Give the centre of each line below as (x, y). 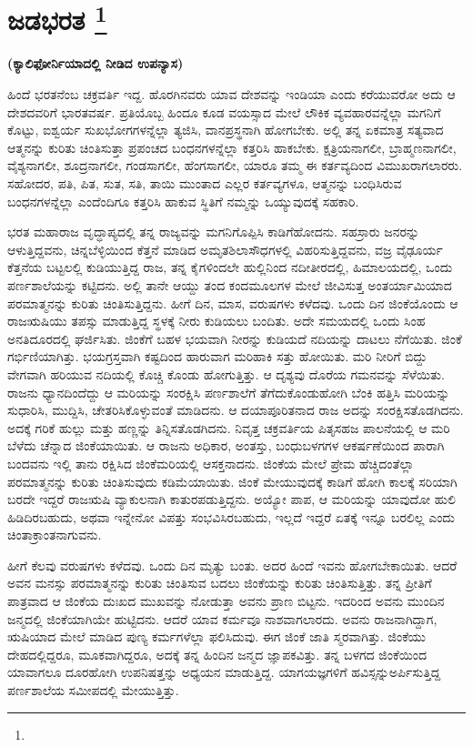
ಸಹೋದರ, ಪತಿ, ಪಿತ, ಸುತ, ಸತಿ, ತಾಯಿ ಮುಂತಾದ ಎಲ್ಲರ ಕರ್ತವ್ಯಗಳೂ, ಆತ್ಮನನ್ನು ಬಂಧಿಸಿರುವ (205, 183)
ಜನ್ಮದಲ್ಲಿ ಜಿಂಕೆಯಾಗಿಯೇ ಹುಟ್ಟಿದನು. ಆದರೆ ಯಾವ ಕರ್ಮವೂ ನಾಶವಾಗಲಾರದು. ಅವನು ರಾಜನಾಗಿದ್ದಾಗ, (222, 618)
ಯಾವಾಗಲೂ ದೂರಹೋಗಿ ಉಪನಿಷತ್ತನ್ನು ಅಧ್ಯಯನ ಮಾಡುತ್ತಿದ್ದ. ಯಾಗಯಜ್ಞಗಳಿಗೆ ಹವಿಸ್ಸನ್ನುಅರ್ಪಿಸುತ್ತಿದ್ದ (224, 672)
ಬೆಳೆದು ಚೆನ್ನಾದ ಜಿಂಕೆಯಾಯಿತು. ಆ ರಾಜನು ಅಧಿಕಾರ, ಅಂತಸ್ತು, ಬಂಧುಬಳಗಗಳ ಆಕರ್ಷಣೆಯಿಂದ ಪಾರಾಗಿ (226, 445)
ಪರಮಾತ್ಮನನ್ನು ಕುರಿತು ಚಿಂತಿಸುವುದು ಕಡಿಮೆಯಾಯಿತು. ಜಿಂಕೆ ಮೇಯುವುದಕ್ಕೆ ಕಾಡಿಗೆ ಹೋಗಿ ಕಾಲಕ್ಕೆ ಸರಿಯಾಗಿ (232, 481)
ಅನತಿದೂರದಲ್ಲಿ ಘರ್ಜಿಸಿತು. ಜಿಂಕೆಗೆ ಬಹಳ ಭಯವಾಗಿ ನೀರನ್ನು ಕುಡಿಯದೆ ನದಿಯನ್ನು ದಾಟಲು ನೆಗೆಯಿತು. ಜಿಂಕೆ (235, 338)
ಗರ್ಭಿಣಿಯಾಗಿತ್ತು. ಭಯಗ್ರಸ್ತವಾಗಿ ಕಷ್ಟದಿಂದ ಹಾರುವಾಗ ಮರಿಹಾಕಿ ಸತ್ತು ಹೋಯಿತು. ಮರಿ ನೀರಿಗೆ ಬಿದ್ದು (217, 356)
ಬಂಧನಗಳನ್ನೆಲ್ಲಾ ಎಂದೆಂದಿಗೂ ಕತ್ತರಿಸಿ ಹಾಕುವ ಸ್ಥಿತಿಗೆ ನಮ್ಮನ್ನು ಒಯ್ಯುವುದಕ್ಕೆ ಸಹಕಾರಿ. (183, 201)
